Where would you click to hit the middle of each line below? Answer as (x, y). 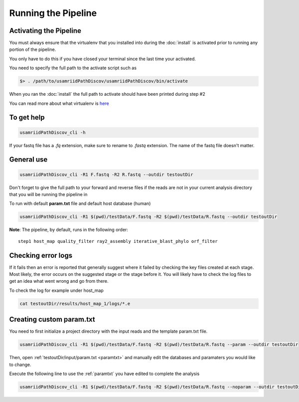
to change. (20, 365)
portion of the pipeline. (33, 49)
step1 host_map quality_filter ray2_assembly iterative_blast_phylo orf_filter (118, 241)
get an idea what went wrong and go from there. (59, 281)
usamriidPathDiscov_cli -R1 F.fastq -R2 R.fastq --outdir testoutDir (106, 174)
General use (28, 160)
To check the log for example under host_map (57, 290)
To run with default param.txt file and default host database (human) (80, 203)
